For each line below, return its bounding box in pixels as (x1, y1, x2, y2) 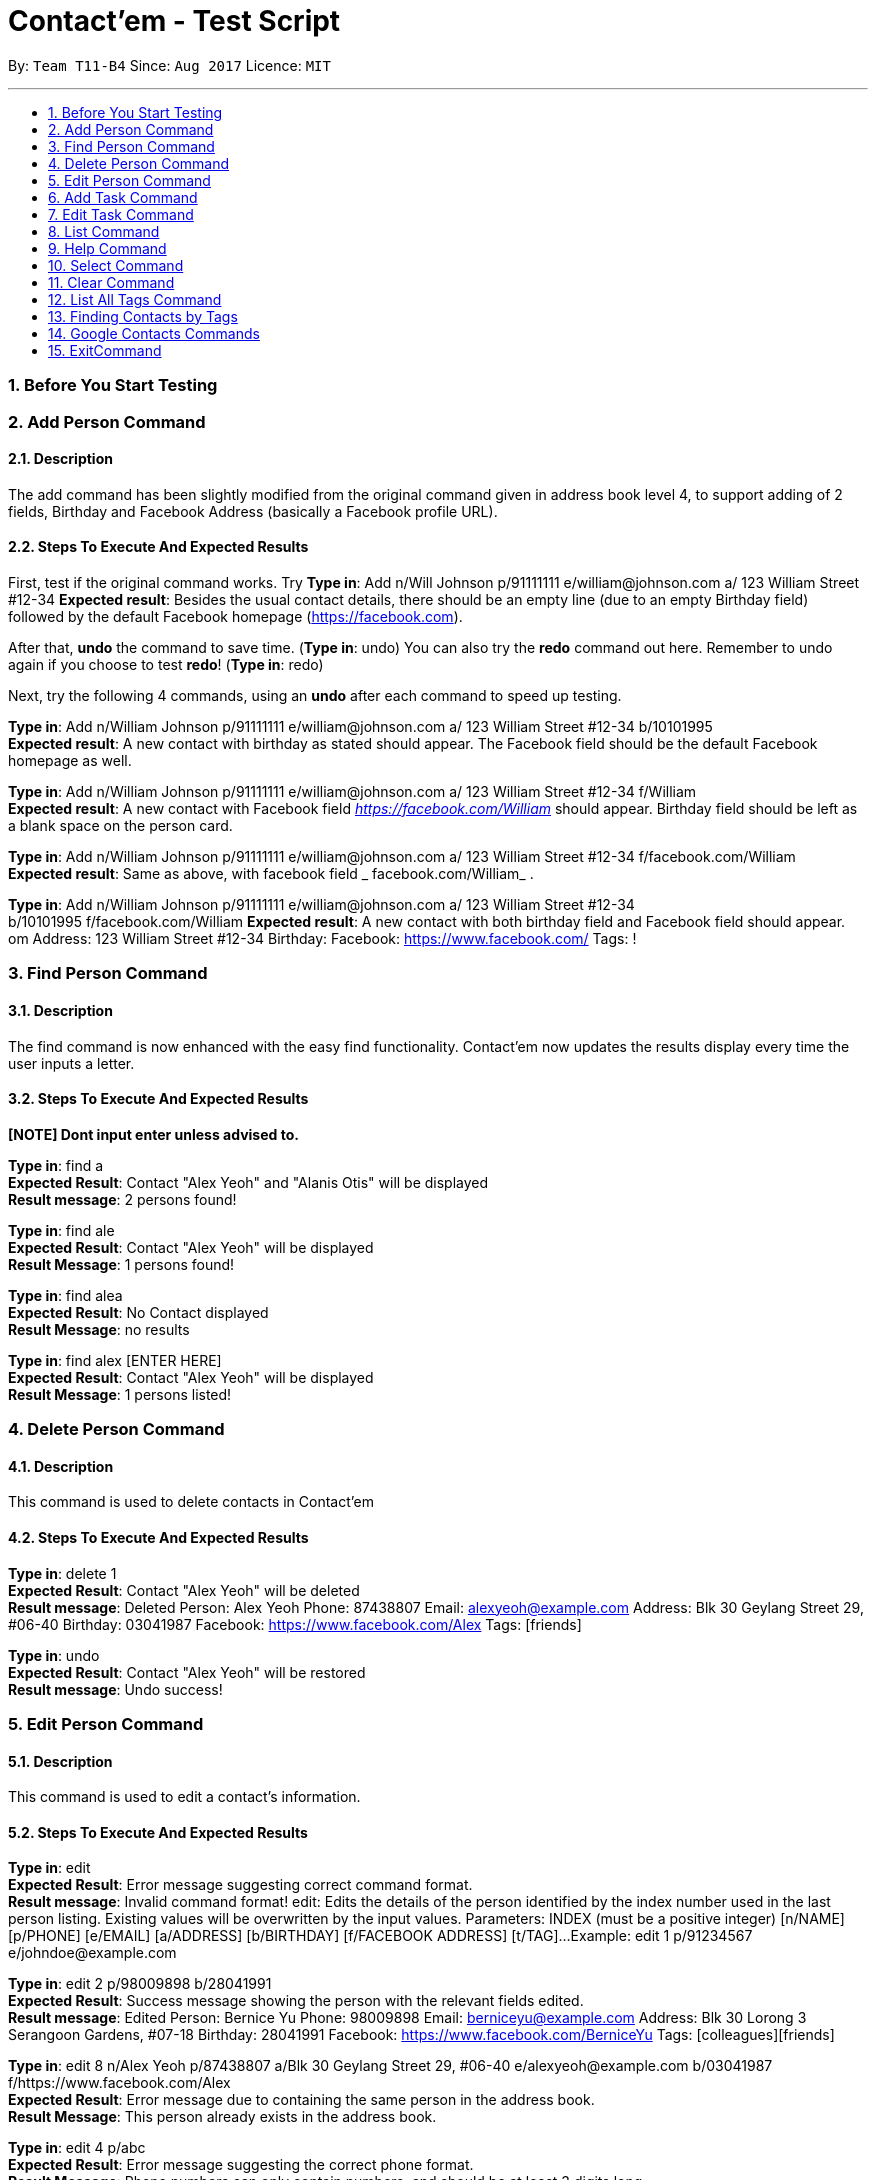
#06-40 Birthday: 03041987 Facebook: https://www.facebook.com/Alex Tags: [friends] (8, 1615, 582, 1633)
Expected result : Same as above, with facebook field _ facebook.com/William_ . (8, 864, 534, 882)
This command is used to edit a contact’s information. (8, 1788, 361, 1806)
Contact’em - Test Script (8, 4, 341, 38)
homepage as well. (8, 751, 132, 769)
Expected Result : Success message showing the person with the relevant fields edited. (8, 1992, 584, 2010)
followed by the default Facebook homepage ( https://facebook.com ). (8, 607, 463, 625)
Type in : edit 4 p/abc (8, 2139, 146, 2157)
